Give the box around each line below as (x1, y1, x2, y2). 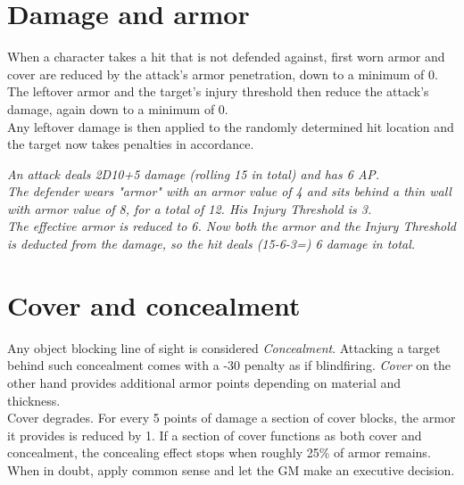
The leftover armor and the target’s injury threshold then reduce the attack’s (7, 82, 429, 101)
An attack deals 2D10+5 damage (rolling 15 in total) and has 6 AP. (7, 164, 380, 183)
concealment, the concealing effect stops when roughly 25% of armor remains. (7, 443, 431, 462)
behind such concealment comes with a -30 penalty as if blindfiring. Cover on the (7, 356, 452, 374)
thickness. (7, 390, 61, 409)
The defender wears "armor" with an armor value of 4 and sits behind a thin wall (7, 182, 452, 201)
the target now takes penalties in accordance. (7, 135, 254, 153)
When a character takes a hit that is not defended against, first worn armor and (7, 47, 445, 66)
